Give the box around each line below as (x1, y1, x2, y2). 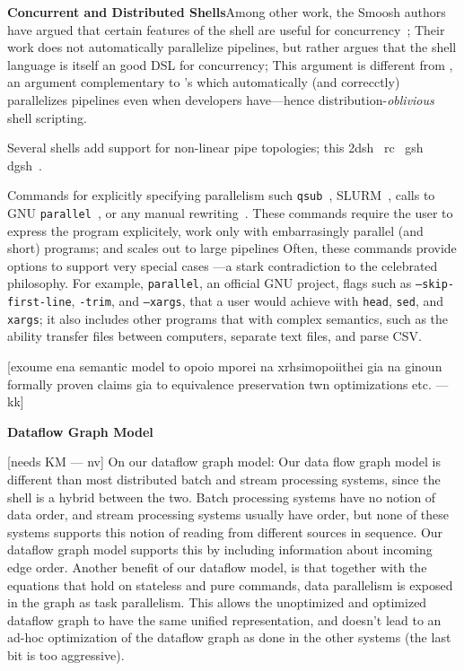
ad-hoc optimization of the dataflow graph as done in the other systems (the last (7, 628, 451, 647)
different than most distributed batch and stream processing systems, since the (7, 469, 441, 488)
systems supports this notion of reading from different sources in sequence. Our (7, 522, 443, 541)
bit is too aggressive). (7, 645, 125, 664)
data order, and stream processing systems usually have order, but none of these (7, 505, 449, 524)
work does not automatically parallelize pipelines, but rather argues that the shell (7, 38, 457, 57)
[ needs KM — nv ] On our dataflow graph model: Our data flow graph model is (7, 452, 441, 471)
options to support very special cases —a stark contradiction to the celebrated (7, 256, 438, 274)
